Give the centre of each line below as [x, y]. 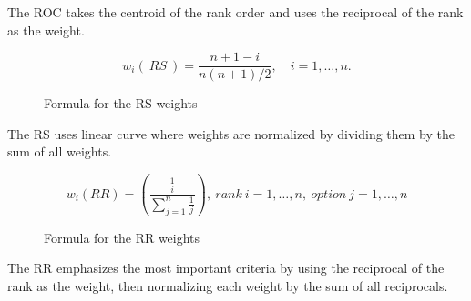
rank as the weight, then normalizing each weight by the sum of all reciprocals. [228, 285]
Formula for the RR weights [122, 237]
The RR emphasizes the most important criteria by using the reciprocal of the [226, 268]
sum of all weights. [60, 151]
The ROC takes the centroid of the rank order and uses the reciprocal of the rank [235, 12]
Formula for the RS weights [121, 103]
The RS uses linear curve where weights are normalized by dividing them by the [231, 133]
